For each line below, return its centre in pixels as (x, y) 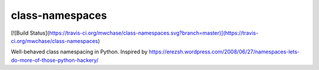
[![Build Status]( (30, 33)
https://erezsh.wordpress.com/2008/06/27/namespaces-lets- (224, 52)
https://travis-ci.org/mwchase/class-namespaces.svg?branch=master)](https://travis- (154, 33)
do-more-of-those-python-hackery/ (55, 60)
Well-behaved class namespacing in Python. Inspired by (79, 52)
